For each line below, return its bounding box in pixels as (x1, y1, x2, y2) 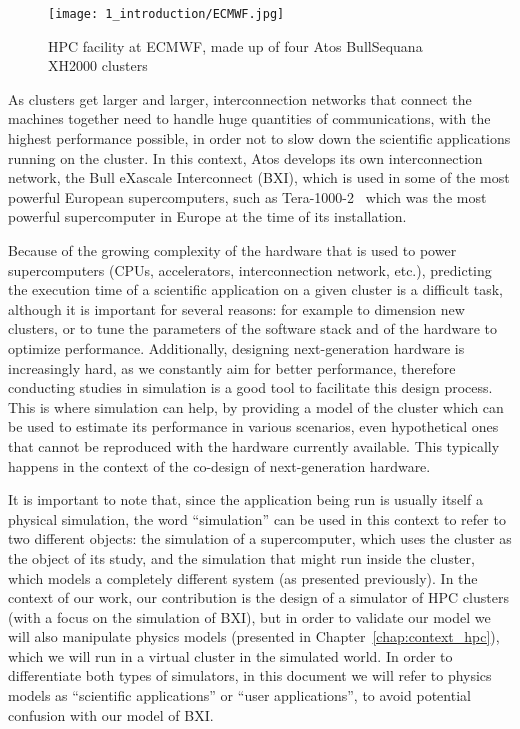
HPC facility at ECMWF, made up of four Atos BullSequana (48, 35, 423, 56)
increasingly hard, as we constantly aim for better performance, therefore (8, 357, 456, 378)
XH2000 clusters (48, 55, 148, 76)
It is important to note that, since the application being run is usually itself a (8, 489, 483, 510)
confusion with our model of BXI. (8, 704, 214, 725)
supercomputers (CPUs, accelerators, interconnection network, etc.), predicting (8, 259, 492, 280)
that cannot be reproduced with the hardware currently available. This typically (8, 435, 500, 456)
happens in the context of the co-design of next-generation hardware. (8, 455, 431, 476)
